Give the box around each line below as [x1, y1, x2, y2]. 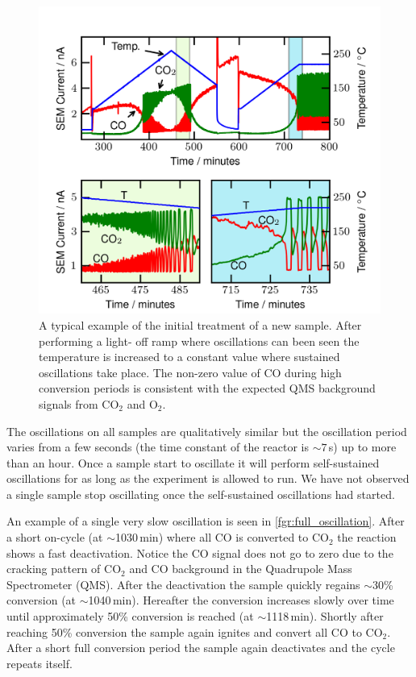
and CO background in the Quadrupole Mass [129, 560, 352, 577]
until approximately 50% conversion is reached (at [6, 608, 254, 625]
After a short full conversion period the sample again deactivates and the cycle [6, 639, 395, 656]
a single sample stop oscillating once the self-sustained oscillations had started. [6, 485, 395, 502]
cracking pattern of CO [6, 560, 122, 577]
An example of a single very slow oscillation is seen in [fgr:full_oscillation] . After [6, 513, 405, 530]
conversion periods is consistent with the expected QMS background [39, 380, 376, 397]
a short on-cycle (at [6, 529, 103, 546]
